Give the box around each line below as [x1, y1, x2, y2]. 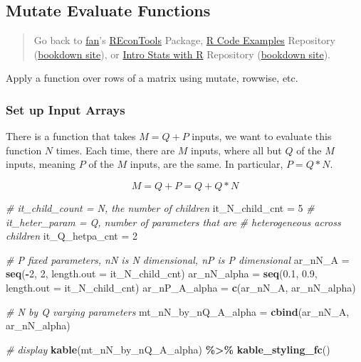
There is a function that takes [6, 129, 136, 144]
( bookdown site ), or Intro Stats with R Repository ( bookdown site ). [33, 46, 331, 61]
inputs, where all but [191, 142, 282, 157]
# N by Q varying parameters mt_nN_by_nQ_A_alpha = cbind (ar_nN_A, [6, 304, 350, 319]
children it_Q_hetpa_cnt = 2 [6, 228, 138, 243]
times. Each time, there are [56, 142, 175, 157]
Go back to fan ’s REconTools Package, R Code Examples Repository [33, 33, 335, 48]
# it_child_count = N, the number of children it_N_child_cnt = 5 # [6, 200, 315, 215]
